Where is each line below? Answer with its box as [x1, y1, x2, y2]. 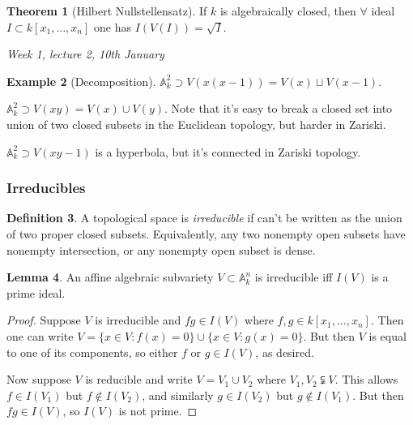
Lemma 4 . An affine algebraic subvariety [6, 268, 214, 285]
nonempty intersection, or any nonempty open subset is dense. [6, 241, 316, 258]
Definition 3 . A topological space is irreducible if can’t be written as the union [6, 209, 402, 226]
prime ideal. [6, 284, 66, 301]
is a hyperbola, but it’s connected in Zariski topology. [95, 143, 361, 160]
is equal [368, 327, 407, 344]
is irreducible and [95, 311, 181, 328]
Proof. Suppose [6, 311, 81, 328]
